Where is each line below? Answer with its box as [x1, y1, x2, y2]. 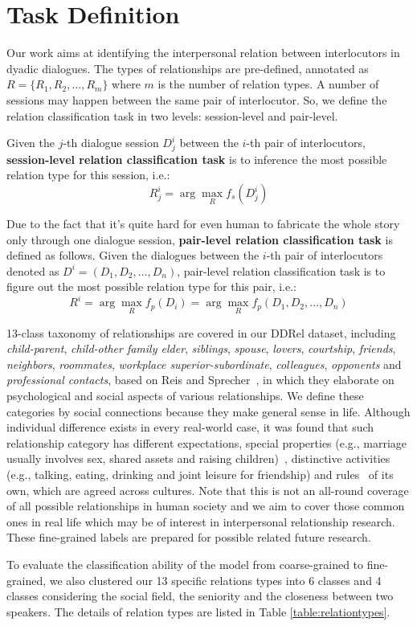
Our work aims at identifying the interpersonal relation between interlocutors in [6, 44, 400, 61]
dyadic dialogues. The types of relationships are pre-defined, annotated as [6, 59, 369, 76]
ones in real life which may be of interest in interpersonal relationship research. [6, 513, 395, 530]
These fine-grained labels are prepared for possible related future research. [6, 529, 371, 546]
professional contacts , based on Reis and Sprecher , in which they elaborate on [6, 371, 395, 388]
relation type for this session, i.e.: [6, 166, 170, 183]
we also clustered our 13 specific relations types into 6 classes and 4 [49, 571, 382, 588]
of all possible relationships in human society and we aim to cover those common [6, 497, 405, 514]
